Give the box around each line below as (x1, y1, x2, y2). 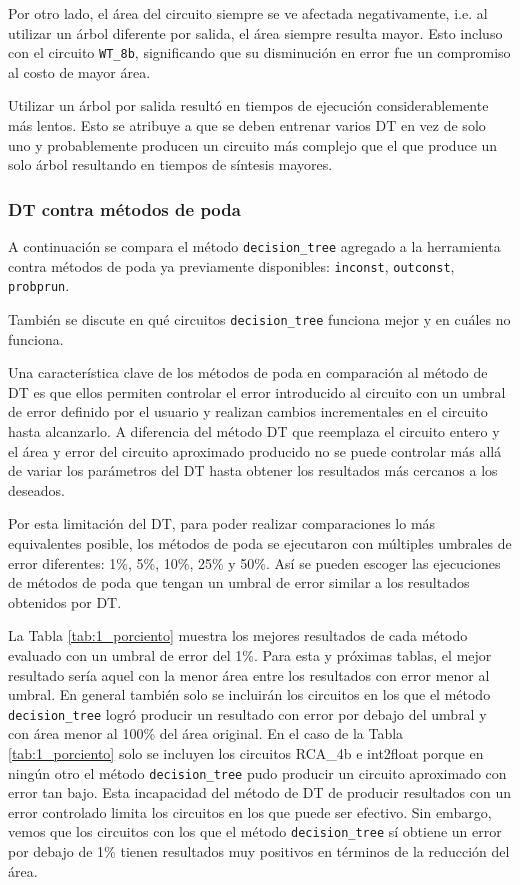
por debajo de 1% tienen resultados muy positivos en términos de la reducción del (8, 841, 510, 862)
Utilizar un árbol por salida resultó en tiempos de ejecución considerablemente (8, 95, 489, 116)
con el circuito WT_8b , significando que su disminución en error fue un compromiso (8, 42, 511, 63)
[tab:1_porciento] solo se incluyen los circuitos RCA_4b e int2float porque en (8, 743, 484, 763)
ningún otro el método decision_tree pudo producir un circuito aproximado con (8, 762, 507, 783)
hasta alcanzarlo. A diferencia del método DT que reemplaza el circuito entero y (8, 421, 500, 442)
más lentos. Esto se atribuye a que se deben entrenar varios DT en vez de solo (8, 115, 486, 136)
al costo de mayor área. (8, 61, 151, 82)
